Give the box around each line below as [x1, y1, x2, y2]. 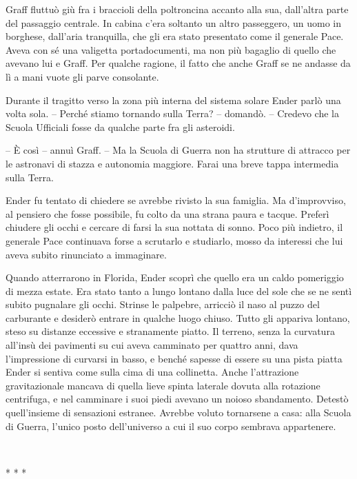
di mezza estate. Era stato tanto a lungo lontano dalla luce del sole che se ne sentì [6, 283, 352, 298]
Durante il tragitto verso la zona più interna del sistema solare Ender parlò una [6, 92, 341, 107]
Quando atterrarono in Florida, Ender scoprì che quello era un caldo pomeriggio [6, 270, 344, 285]
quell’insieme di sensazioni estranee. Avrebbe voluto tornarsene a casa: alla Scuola [6, 405, 351, 420]
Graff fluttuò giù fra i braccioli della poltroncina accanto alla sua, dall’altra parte [6, 2, 349, 16]
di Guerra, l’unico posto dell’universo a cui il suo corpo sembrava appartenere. [6, 418, 336, 433]
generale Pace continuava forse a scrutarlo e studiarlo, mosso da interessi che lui [6, 233, 343, 247]
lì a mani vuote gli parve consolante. [6, 69, 159, 83]
